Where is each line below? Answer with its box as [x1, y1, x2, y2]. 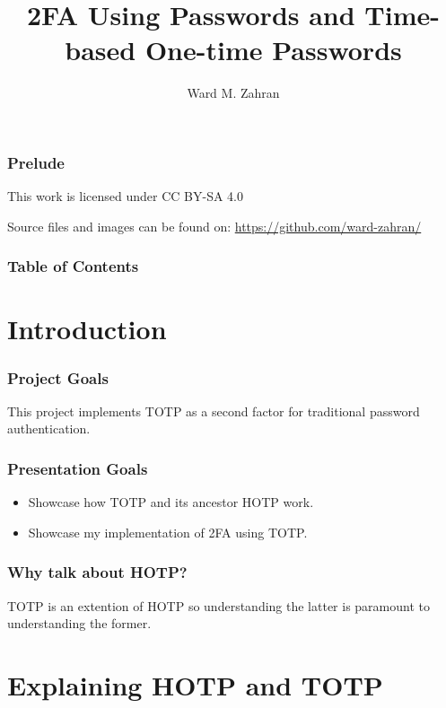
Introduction [7, 310, 167, 347]
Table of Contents [7, 255, 139, 277]
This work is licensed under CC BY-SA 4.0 [7, 187, 243, 205]
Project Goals [7, 366, 109, 389]
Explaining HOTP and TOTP [7, 667, 383, 704]
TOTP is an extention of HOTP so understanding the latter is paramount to [7, 596, 431, 615]
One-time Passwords [144, 31, 402, 68]
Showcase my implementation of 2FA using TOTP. [28, 522, 308, 541]
